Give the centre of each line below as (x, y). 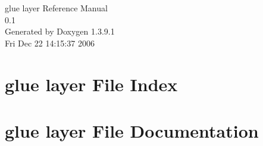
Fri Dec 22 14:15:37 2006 (50, 43)
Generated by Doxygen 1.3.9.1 (60, 31)
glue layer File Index (91, 84)
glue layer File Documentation (132, 130)
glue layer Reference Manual (56, 8)
